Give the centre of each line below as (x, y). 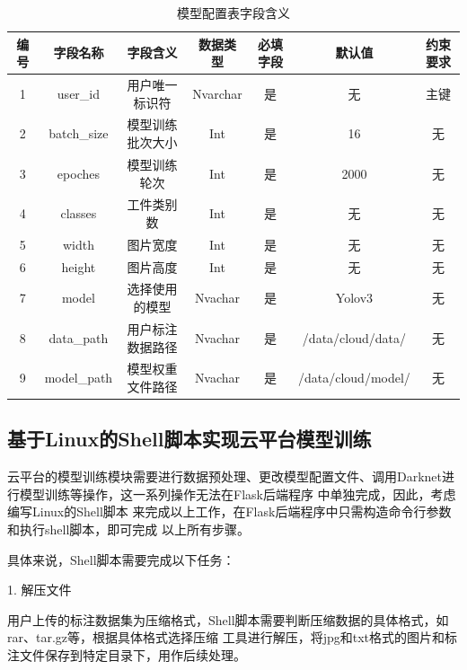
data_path (79, 337)
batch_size (79, 133)
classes (79, 213)
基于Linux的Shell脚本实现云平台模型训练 (189, 439)
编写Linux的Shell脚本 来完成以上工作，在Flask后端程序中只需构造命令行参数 (229, 511)
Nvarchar (217, 93)
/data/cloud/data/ (354, 337)
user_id (79, 93)
